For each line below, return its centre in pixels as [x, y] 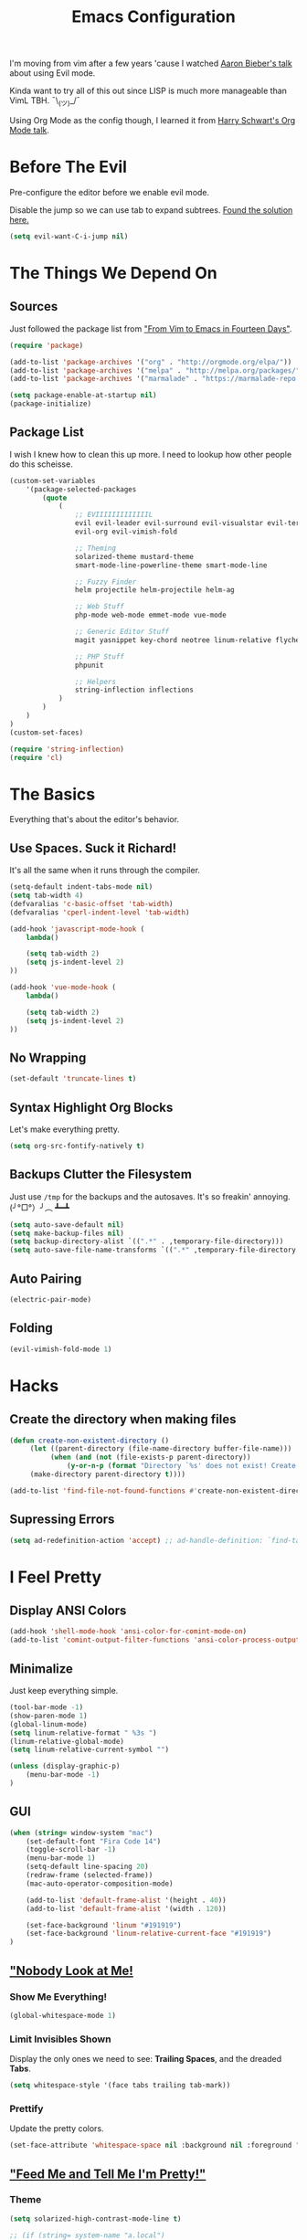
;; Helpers [95, 682]
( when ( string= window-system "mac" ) [81, 1833]
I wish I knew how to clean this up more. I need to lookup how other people [151, 454]
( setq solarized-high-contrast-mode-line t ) [95, 2219]
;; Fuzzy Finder [106, 582]
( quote [55, 498]
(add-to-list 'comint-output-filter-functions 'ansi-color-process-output [155, 1640]
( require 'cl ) [37, 757]
